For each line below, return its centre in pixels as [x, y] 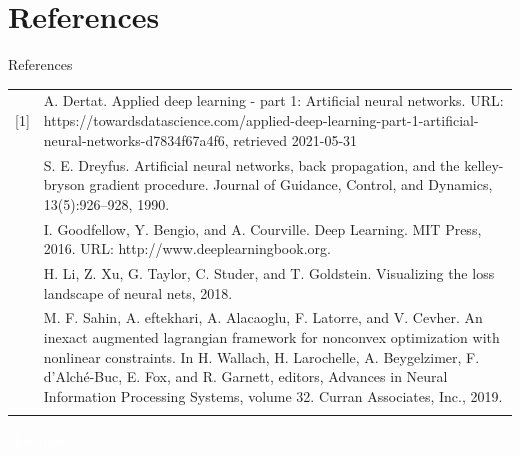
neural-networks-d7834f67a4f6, [136, 139]
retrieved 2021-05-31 [295, 139]
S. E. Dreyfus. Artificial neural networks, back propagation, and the [251, 164]
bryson [64, 184]
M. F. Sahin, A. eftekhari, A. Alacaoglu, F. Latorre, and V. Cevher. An [263, 317]
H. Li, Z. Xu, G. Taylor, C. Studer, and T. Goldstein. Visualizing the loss [269, 272]
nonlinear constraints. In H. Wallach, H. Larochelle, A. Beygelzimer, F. [261, 356]
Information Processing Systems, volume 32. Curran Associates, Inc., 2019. [273, 395]
